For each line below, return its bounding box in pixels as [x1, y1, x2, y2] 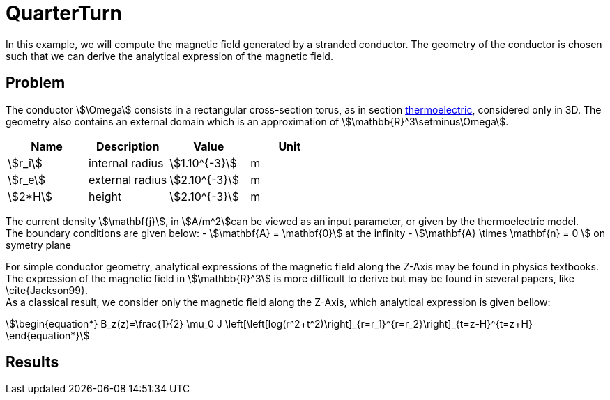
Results [6, 353, 59, 371]
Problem [6, 74, 66, 92]
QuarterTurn [6, 1, 122, 25]
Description [96, 139, 160, 153]
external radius [89, 172, 167, 187]
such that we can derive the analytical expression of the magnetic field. [6, 49, 333, 62]
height [89, 189, 122, 203]
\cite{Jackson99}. [6, 284, 88, 296]
